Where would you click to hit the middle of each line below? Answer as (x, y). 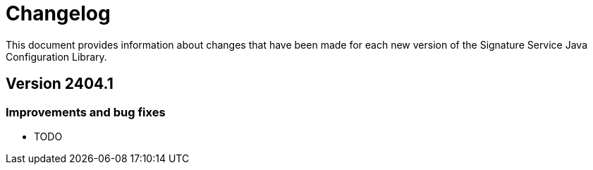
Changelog (58, 13)
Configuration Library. (56, 56)
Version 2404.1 (60, 84)
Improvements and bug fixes (86, 112)
